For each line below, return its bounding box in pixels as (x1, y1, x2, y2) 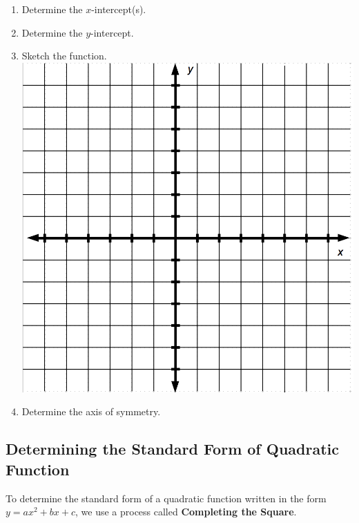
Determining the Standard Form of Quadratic (6, 438, 340, 459)
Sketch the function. (21, 48, 107, 63)
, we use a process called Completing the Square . (75, 504, 297, 519)
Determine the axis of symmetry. (21, 404, 161, 419)
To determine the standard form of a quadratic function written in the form (6, 491, 327, 505)
